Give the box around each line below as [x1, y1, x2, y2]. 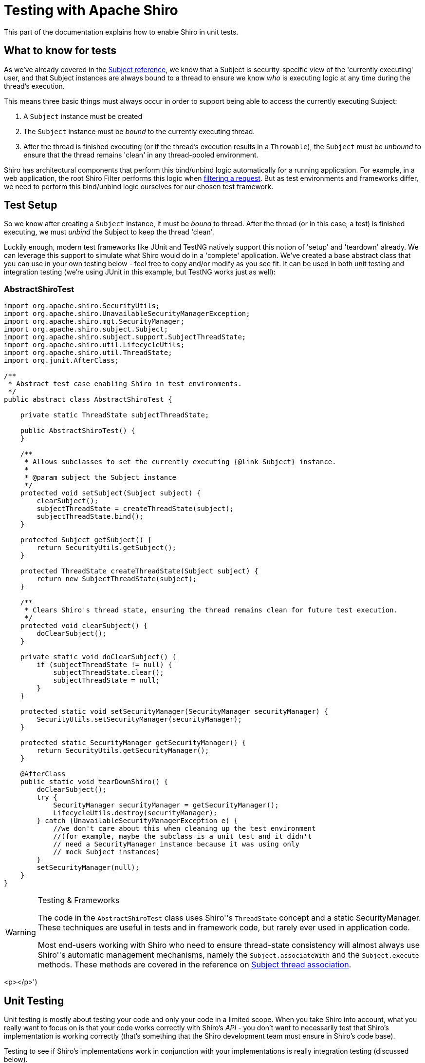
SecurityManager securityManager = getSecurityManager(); [53, 801, 279, 809]
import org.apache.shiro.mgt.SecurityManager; [4, 317, 185, 326]
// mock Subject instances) [53, 848, 160, 856]
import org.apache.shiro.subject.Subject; [4, 325, 168, 334]
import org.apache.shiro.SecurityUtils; [4, 302, 160, 310]
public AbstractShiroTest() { [20, 427, 135, 435]
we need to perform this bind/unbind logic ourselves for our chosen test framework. [4, 182, 274, 191]
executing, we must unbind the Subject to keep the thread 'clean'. [4, 228, 214, 236]
